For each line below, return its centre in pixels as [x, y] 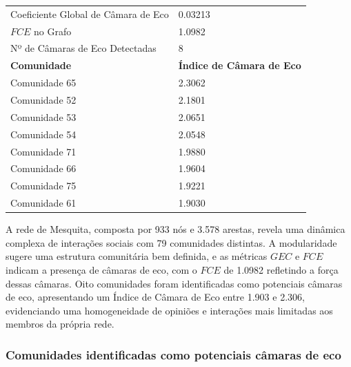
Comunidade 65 [43, 83]
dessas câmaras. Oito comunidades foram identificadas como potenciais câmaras [174, 283]
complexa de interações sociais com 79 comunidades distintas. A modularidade [171, 242]
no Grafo [53, 31]
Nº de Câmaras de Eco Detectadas [83, 48]
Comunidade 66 [43, 168]
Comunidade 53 [43, 116]
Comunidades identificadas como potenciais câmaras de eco [173, 354]
